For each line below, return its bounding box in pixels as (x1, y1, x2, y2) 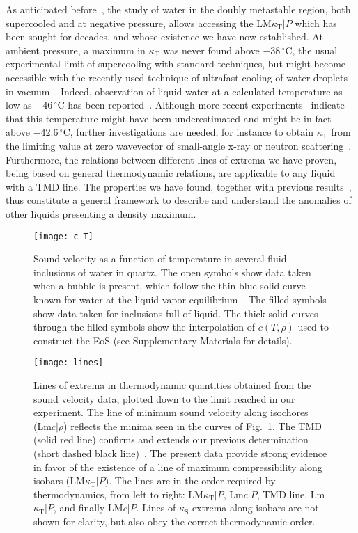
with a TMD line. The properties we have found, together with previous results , (6, 179, 352, 193)
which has (295, 15, 337, 30)
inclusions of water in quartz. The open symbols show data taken (33, 264, 311, 279)
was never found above (163, 42, 260, 57)
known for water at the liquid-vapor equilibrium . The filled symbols (33, 292, 327, 306)
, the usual (292, 42, 338, 57)
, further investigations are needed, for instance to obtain (70, 125, 313, 139)
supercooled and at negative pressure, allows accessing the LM (6, 15, 272, 30)
